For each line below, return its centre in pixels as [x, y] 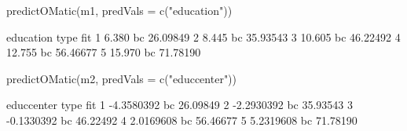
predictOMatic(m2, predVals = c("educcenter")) [122, 78]
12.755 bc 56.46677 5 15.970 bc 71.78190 [104, 52]
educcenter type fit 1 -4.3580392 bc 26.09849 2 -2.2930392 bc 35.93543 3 [180, 105]
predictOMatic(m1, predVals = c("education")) [119, 10]
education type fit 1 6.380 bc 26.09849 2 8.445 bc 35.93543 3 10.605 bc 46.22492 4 [203, 36]
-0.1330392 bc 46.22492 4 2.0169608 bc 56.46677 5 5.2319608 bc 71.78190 [182, 120]
